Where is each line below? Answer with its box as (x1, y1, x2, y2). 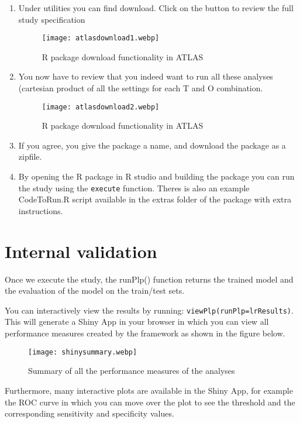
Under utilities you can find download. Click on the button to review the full (18, 2, 294, 13)
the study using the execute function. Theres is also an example (18, 181, 250, 194)
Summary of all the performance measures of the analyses (28, 364, 235, 377)
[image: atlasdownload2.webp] (42, 102, 160, 111)
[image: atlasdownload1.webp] (42, 34, 160, 43)
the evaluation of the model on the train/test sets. (5, 284, 185, 297)
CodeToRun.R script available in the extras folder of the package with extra (18, 193, 291, 205)
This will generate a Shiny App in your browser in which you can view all (5, 315, 269, 328)
